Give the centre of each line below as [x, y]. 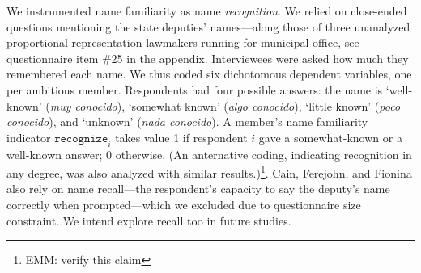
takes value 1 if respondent [181, 137]
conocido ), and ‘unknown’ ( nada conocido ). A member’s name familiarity [187, 122]
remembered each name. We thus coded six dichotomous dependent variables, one [209, 74]
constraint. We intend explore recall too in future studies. [149, 220]
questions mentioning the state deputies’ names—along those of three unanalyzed [208, 26]
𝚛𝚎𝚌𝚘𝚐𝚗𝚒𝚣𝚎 [81, 139]
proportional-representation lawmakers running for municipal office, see [183, 42]
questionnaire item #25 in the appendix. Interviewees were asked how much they [208, 58]
